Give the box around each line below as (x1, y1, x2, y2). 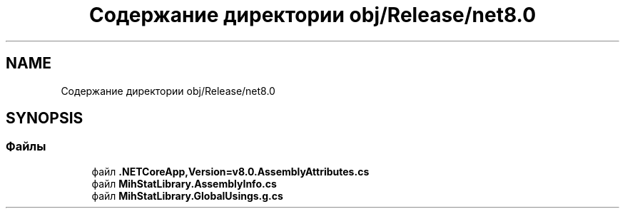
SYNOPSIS (6, 109, 83, 128)
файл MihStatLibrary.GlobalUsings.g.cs (91, 189, 283, 202)
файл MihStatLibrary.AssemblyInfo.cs (91, 177, 277, 190)
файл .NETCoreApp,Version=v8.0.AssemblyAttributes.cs (91, 165, 370, 178)
